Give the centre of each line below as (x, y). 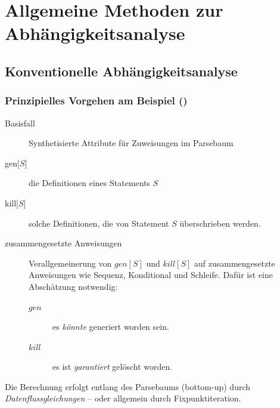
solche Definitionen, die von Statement (99, 223)
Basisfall (20, 123)
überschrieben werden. (220, 223)
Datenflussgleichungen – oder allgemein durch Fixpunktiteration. (123, 398)
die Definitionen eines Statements (90, 183)
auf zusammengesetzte (234, 263)
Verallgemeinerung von (70, 263)
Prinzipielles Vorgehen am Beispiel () (96, 101)
